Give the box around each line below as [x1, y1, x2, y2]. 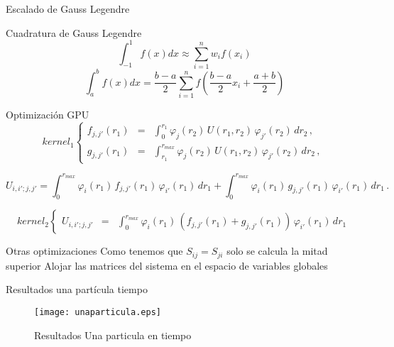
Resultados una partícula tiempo [6, 282, 148, 297]
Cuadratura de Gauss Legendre [6, 25, 142, 40]
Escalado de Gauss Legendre [6, 1, 130, 16]
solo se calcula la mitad [226, 243, 328, 258]
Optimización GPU [6, 106, 89, 121]
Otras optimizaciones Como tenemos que [6, 243, 183, 258]
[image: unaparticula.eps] [34, 307, 161, 317]
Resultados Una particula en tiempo [34, 327, 192, 342]
